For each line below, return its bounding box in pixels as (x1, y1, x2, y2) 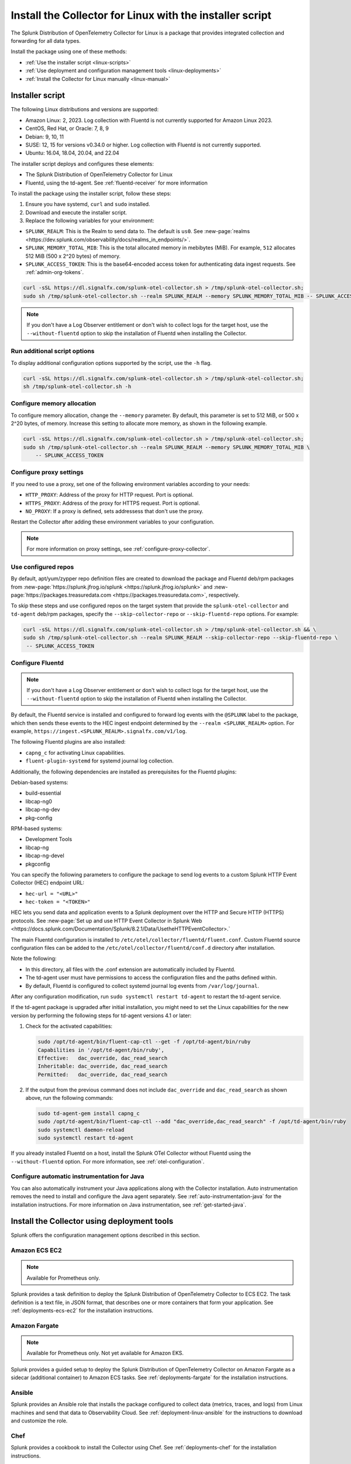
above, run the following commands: (25, 1094, 113, 1102)
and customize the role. (11, 1417, 68, 1424)
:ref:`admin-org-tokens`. (25, 269, 84, 276)
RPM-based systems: (11, 825, 63, 832)
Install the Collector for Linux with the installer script (11, 9, 272, 22)
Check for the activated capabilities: (25, 1022, 113, 1030)
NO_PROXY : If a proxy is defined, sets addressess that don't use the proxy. (25, 507, 204, 515)
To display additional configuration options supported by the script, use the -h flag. (11, 359, 212, 366)
